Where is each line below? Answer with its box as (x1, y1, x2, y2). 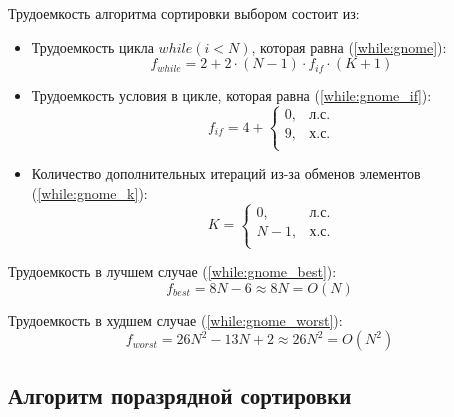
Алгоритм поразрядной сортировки (8, 379, 352, 410)
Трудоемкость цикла (31, 36, 154, 57)
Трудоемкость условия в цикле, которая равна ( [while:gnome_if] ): (31, 85, 432, 106)
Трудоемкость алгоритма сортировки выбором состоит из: (8, 3, 360, 23)
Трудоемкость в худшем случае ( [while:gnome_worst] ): (8, 309, 343, 330)
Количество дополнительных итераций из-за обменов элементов (31, 163, 421, 184)
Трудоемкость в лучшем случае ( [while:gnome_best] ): (8, 261, 337, 282)
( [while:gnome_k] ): (31, 182, 148, 203)
